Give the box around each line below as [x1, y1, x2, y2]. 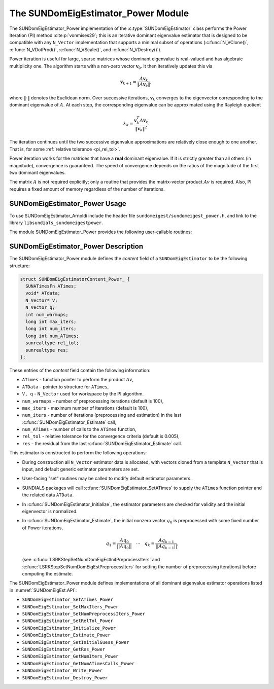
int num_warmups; [25, 312, 68, 317]
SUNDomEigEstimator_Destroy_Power [22, 675, 108, 680]
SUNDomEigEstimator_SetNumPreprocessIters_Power [22, 611, 146, 617]
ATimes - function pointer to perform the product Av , [22, 377, 134, 383]
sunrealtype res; [25, 347, 68, 353]
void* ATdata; [25, 291, 61, 296]
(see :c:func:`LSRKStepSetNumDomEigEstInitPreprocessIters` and [22, 557, 160, 563]
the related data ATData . [22, 492, 74, 498]
